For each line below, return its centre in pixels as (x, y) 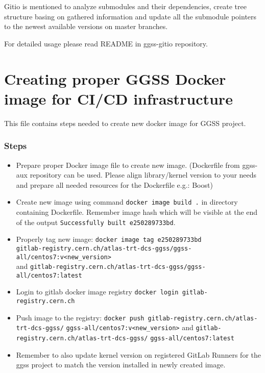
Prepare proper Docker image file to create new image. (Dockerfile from (128, 165)
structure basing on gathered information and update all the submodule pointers (130, 16)
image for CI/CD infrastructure (118, 98)
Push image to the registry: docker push (80, 317)
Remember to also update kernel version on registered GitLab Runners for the (138, 354)
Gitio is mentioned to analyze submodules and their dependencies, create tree (125, 6)
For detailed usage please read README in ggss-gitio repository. (106, 43)
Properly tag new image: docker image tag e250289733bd (109, 239)
